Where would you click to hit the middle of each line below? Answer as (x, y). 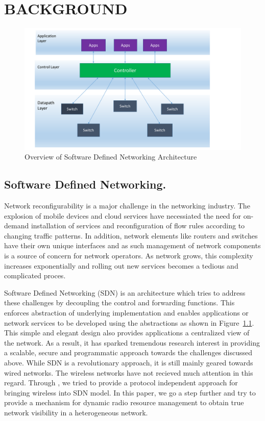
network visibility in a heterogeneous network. (76, 412)
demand (17, 226)
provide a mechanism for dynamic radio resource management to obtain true (124, 402)
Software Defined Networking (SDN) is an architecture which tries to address (125, 292)
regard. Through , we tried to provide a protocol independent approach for (121, 383)
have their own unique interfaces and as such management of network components (132, 245)
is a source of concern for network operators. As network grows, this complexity (129, 255)
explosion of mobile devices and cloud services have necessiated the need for (123, 215)
